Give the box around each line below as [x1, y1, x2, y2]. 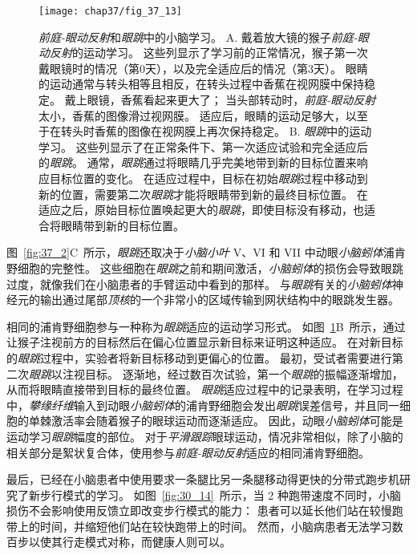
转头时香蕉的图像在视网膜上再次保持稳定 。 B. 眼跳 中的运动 [60, 123, 372, 140]
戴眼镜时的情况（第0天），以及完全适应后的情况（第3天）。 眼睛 [38, 59, 368, 76]
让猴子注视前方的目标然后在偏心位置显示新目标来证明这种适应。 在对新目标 [6, 334, 403, 350]
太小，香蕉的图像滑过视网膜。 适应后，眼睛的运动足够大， [38, 107, 346, 124]
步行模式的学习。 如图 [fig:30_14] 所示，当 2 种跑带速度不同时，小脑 [39, 486, 401, 503]
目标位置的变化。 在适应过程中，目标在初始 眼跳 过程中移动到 [49, 170, 368, 186]
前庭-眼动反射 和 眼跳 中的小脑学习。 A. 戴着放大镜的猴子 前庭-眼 [38, 28, 369, 45]
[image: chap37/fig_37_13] [38, 6, 182, 17]
